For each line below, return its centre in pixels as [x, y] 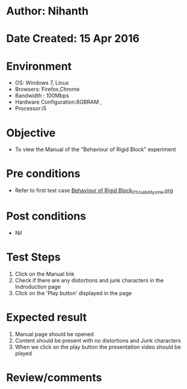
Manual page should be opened [54, 334]
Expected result [47, 318]
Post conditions [46, 216]
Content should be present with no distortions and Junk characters [98, 340]
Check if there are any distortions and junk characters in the [89, 280]
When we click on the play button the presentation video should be [98, 347]
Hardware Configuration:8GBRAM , [58, 102]
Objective [31, 133]
